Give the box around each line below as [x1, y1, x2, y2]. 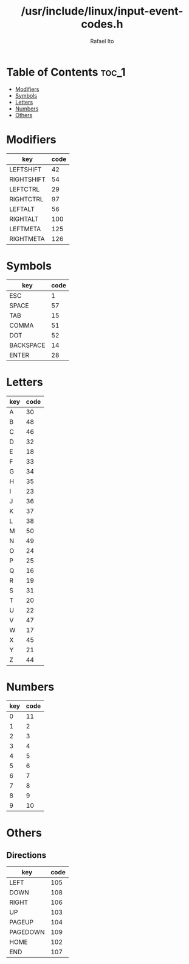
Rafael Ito [90, 37, 114, 45]
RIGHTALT [9, 215, 39, 223]
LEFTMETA [9, 225, 41, 233]
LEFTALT [9, 204, 35, 213]
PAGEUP [9, 918, 34, 927]
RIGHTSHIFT [9, 175, 46, 184]
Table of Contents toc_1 [6, 65, 126, 79]
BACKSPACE [9, 340, 46, 349]
